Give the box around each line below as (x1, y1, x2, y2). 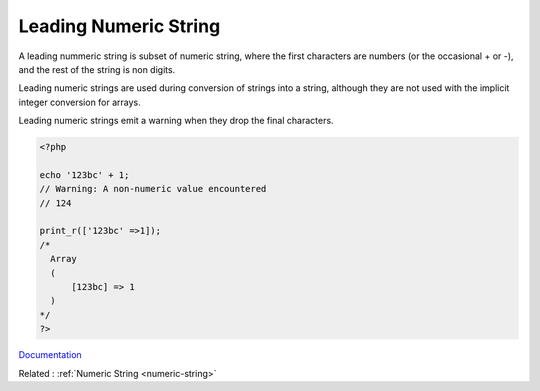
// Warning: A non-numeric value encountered (39, 183, 267, 195)
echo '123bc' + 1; (39, 169, 130, 180)
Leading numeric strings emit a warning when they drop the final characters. (18, 115, 334, 127)
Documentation (18, 349, 82, 361)
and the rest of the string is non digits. (18, 63, 176, 75)
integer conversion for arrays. (18, 96, 142, 108)
